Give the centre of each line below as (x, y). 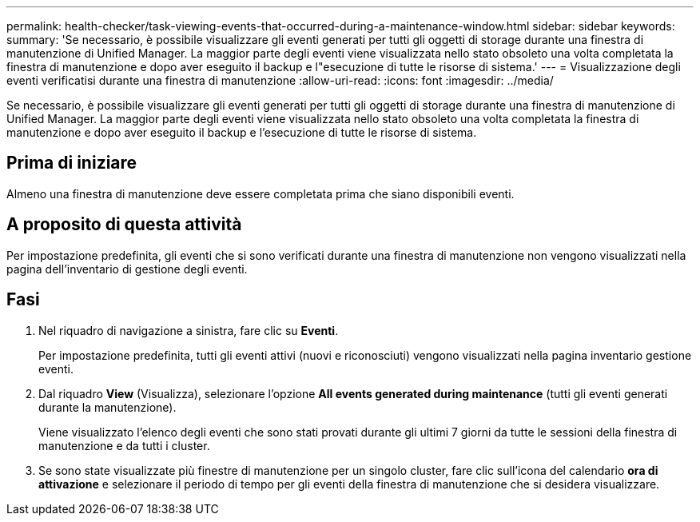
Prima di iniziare (72, 163)
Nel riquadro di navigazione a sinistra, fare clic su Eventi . (189, 330)
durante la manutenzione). (107, 407)
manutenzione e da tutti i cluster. (124, 445)
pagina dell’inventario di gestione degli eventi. (127, 269)
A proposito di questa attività (124, 225)
